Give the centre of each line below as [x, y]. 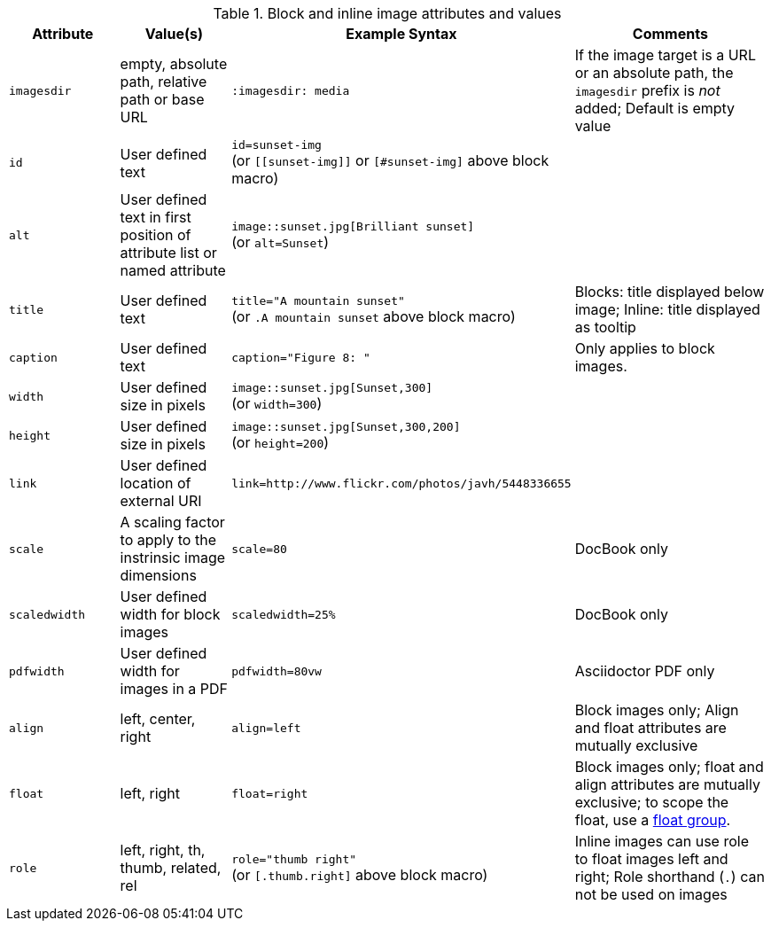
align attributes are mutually [667, 784]
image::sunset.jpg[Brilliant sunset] [353, 226]
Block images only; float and [669, 767]
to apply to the [168, 540]
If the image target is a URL [665, 55]
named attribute [173, 270]
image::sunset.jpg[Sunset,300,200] [346, 426]
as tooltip [605, 327]
